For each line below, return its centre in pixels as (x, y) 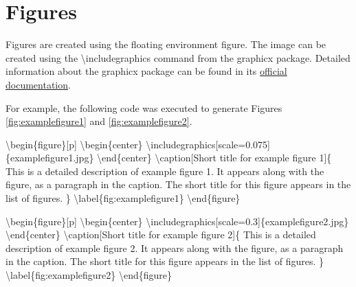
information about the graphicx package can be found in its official (146, 71)
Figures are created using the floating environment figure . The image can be (166, 44)
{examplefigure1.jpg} (50, 158)
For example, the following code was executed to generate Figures (144, 107)
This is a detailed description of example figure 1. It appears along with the (165, 171)
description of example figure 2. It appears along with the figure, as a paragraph (175, 248)
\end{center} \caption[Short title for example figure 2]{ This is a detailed (161, 234)
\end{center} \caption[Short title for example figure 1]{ (214, 158)
